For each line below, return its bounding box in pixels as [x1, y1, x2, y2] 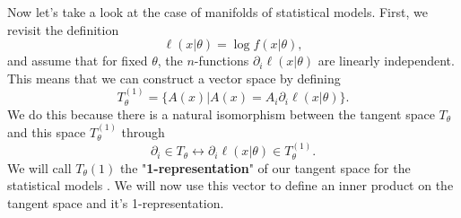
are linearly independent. [317, 51, 455, 70]
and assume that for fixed [7, 51, 148, 70]
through [121, 123, 165, 142]
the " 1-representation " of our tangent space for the [119, 158, 411, 177]
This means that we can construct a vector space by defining [7, 68, 341, 87]
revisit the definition [7, 20, 119, 39]
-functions [194, 51, 249, 70]
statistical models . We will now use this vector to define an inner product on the [7, 176, 454, 195]
